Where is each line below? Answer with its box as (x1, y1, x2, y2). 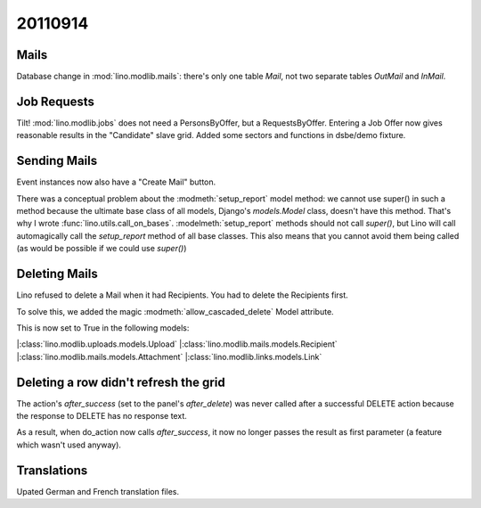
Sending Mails (16, 153, 98, 168)
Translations (16, 463, 88, 478)
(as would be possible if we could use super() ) (16, 243, 187, 254)
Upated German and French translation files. (16, 486, 180, 496)
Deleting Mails (16, 266, 98, 282)
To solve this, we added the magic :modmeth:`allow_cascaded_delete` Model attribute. (16, 306, 334, 316)
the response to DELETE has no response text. (16, 410, 187, 421)
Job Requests (16, 94, 95, 109)
